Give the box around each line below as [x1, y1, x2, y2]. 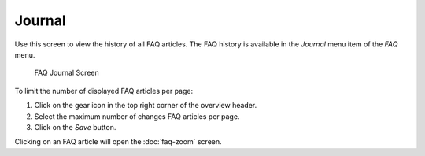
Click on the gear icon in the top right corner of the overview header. [34, 101, 257, 110]
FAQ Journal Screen [34, 68, 100, 78]
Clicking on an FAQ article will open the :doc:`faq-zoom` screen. [14, 137, 222, 147]
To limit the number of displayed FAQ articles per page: [14, 86, 194, 95]
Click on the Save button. [34, 122, 116, 132]
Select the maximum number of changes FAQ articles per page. [34, 111, 240, 121]
